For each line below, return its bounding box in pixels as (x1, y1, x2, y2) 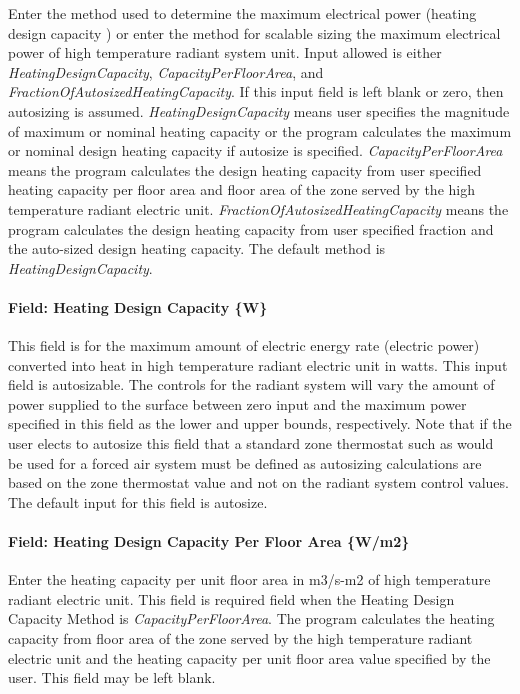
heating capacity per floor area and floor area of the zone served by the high (8, 179, 475, 200)
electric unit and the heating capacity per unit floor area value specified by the (8, 647, 491, 668)
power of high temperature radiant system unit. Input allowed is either (8, 42, 442, 63)
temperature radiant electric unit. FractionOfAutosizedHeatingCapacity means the (8, 198, 509, 219)
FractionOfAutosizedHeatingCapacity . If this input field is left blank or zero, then (8, 81, 504, 102)
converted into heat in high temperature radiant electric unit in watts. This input (8, 354, 508, 375)
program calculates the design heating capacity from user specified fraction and (8, 218, 494, 239)
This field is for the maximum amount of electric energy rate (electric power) (8, 335, 480, 356)
